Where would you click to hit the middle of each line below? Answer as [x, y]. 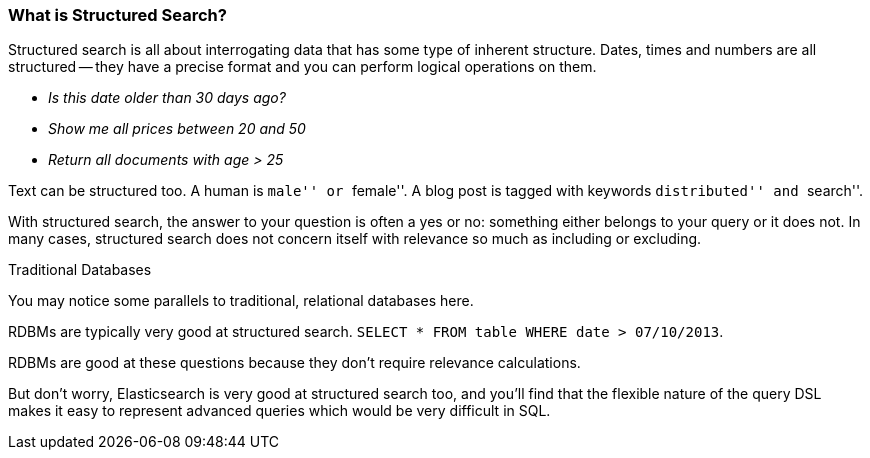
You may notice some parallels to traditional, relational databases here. [241, 301]
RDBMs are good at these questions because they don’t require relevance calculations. [294, 363]
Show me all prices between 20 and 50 [177, 129]
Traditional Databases [80, 270]
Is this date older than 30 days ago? [167, 98]
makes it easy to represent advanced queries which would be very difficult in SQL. [279, 411]
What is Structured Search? [117, 15]
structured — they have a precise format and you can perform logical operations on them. [302, 67]
